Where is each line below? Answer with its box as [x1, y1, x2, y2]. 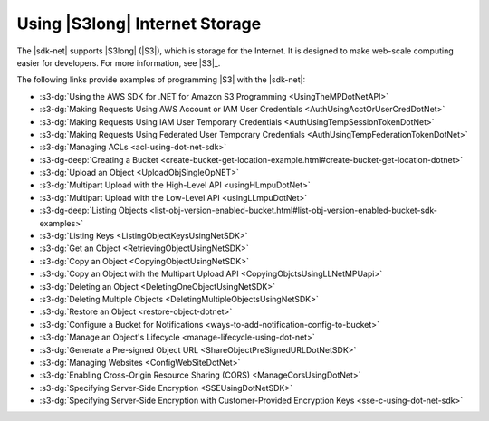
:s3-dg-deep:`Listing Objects [39, 205, 149, 216]
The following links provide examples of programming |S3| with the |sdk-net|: [16, 74, 306, 85]
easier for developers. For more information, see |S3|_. [16, 57, 221, 68]
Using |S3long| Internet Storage [16, 14, 262, 33]
